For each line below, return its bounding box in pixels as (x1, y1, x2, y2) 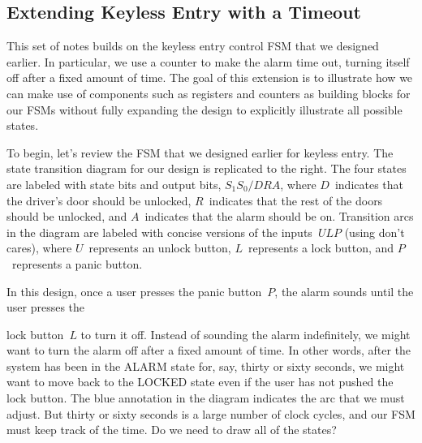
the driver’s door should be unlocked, (6, 191, 192, 209)
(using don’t (344, 223, 405, 240)
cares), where (6, 239, 72, 256)
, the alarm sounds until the (274, 282, 414, 299)
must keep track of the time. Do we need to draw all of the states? (6, 421, 337, 438)
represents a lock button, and (248, 239, 394, 256)
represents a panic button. (11, 255, 143, 272)
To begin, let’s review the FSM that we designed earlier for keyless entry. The (6, 144, 394, 161)
